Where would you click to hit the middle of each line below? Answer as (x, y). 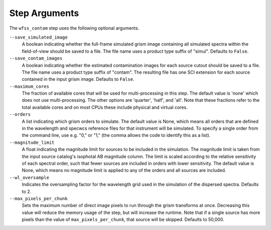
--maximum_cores (29, 86)
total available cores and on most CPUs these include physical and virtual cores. (105, 107)
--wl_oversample (29, 177)
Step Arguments (44, 13)
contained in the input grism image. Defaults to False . (78, 79)
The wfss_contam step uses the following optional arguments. (74, 28)
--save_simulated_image (38, 37)
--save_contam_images (36, 58)
